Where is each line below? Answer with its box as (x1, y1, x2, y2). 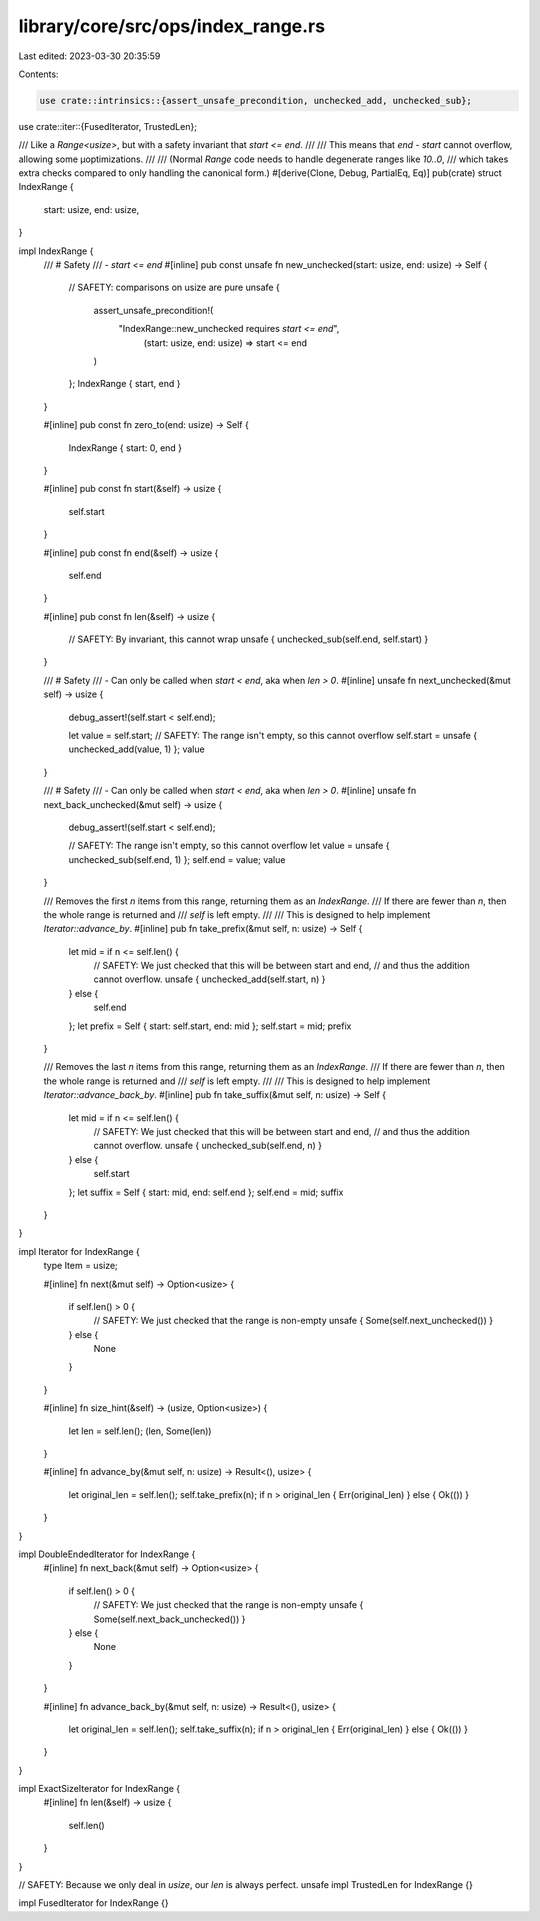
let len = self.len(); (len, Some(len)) (68, 1425, 212, 1437)
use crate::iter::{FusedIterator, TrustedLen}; (18, 120, 197, 132)
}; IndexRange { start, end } (68, 378, 181, 390)
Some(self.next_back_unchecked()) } (93, 1613, 246, 1625)
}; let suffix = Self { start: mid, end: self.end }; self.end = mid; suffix (68, 1186, 344, 1198)
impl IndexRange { (18, 245, 94, 257)
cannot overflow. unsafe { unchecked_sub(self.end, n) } (93, 1140, 322, 1152)
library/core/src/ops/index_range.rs (18, 15, 325, 37)
